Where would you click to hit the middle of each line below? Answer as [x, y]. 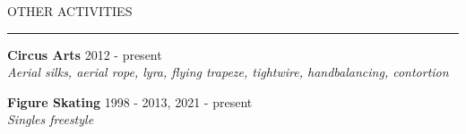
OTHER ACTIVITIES [70, 11]
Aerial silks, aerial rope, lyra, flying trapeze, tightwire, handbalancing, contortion [228, 72]
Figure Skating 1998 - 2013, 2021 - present [130, 101]
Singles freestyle [51, 119]
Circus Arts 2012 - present [85, 54]
